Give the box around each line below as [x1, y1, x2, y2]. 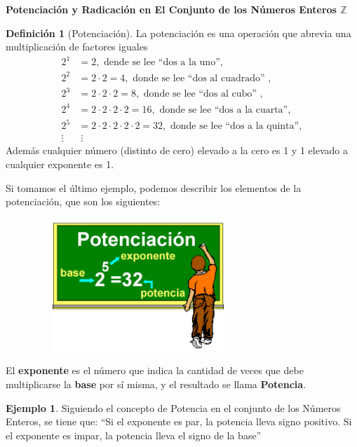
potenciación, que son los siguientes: [6, 194, 161, 209]
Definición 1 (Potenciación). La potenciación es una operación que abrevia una [6, 25, 351, 40]
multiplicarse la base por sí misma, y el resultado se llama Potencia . [6, 377, 307, 391]
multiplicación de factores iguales [6, 39, 148, 54]
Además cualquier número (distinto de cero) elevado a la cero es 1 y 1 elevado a [6, 143, 348, 158]
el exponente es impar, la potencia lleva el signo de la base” [6, 427, 262, 442]
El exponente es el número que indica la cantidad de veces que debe [6, 363, 304, 378]
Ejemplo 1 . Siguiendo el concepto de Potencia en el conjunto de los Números [6, 400, 341, 415]
